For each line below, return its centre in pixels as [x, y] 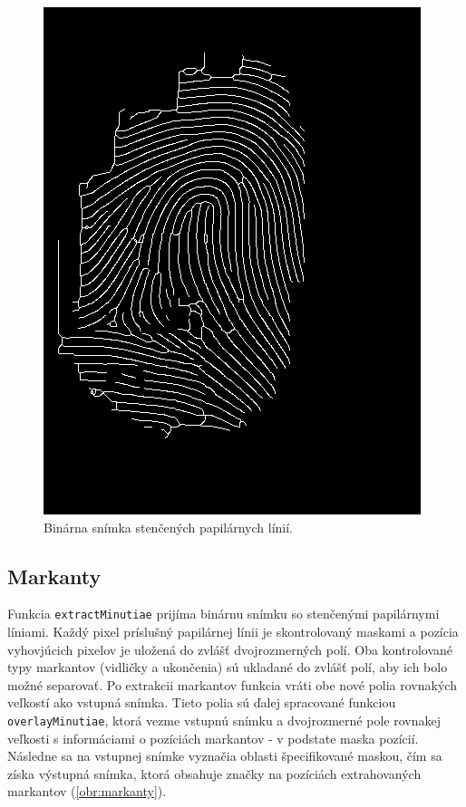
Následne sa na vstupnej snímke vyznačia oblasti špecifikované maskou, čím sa [225, 756]
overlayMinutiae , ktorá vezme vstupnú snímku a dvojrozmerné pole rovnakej [224, 721]
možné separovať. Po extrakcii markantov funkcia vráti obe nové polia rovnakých [232, 684]
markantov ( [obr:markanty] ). [87, 791]
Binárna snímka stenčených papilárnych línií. [169, 527]
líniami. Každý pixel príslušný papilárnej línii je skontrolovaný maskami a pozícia [233, 632]
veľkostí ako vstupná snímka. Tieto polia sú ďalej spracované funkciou [202, 702]
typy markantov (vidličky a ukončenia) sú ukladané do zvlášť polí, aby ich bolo [228, 667]
